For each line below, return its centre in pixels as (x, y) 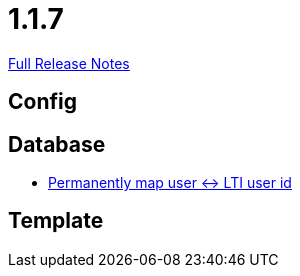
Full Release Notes (69, 63)
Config (42, 102)
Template (56, 221)
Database (57, 144)
